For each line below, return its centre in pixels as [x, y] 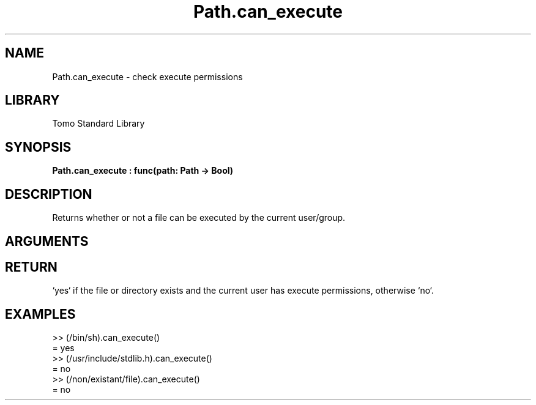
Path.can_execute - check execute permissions [147, 76]
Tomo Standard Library [99, 124]
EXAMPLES [40, 314]
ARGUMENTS [47, 241]
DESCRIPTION [49, 194]
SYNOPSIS [38, 147]
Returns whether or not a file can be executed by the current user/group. [199, 218]
